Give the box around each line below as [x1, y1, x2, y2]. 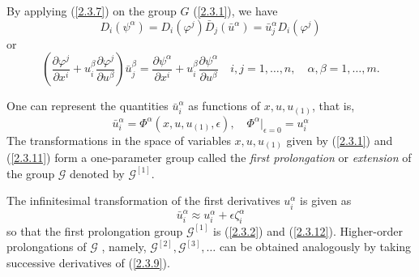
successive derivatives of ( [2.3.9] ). [6, 254, 170, 271]
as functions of [188, 97, 260, 114]
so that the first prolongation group [6, 222, 183, 239]
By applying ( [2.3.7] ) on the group [6, 2, 177, 19]
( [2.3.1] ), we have [193, 2, 278, 19]
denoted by [70, 164, 125, 181]
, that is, [311, 97, 355, 114]
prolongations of [6, 238, 87, 255]
